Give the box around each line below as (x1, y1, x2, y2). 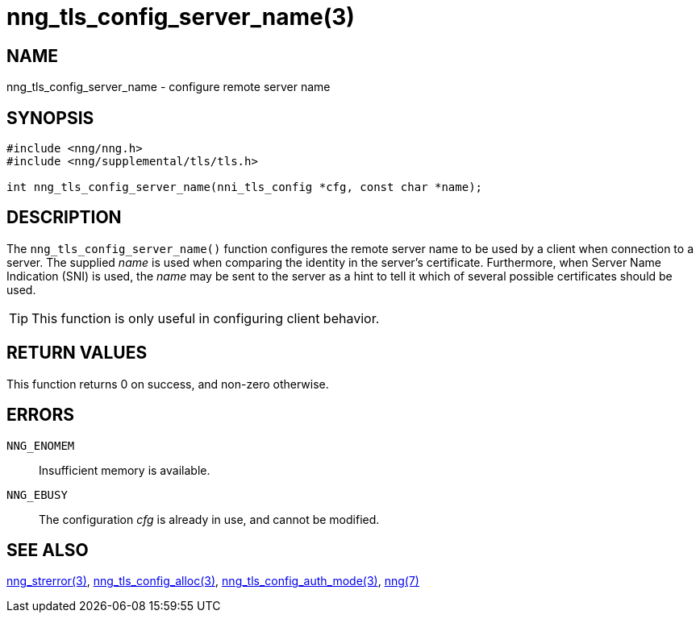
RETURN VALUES (6, 343, 148, 364)
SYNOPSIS (6, 107, 94, 128)
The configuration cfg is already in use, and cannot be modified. (39, 512, 380, 526)
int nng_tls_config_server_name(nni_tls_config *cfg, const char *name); (6, 181, 483, 194)
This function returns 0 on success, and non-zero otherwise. (6, 376, 329, 391)
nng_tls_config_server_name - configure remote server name (6, 80, 331, 94)
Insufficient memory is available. (39, 463, 210, 477)
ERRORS (6, 405, 75, 426)
